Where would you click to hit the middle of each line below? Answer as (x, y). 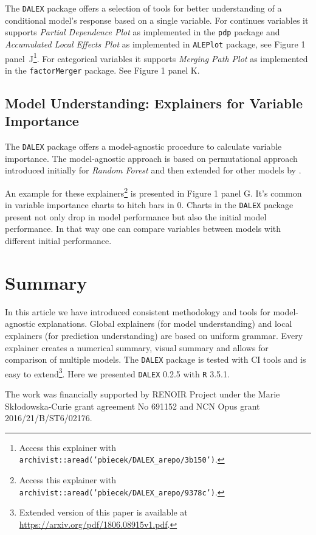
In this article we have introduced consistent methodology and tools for (138, 311)
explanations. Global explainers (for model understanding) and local (165, 323)
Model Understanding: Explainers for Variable (154, 103)
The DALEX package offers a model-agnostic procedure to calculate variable (143, 146)
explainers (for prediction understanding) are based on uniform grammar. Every (154, 335)
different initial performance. (58, 240)
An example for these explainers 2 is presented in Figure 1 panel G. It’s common (153, 192)
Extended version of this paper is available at (103, 512)
